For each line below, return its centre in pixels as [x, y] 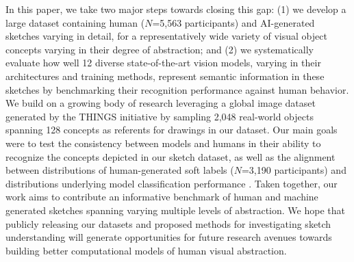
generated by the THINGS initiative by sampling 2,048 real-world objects [160, 116]
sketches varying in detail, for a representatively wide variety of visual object [166, 36]
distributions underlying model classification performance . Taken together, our [172, 183]
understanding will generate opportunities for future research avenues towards [169, 237]
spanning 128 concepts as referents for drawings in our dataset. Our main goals [172, 130]
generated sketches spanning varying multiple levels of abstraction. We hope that [175, 210]
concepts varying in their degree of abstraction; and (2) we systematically [160, 49]
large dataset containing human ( [75, 22]
